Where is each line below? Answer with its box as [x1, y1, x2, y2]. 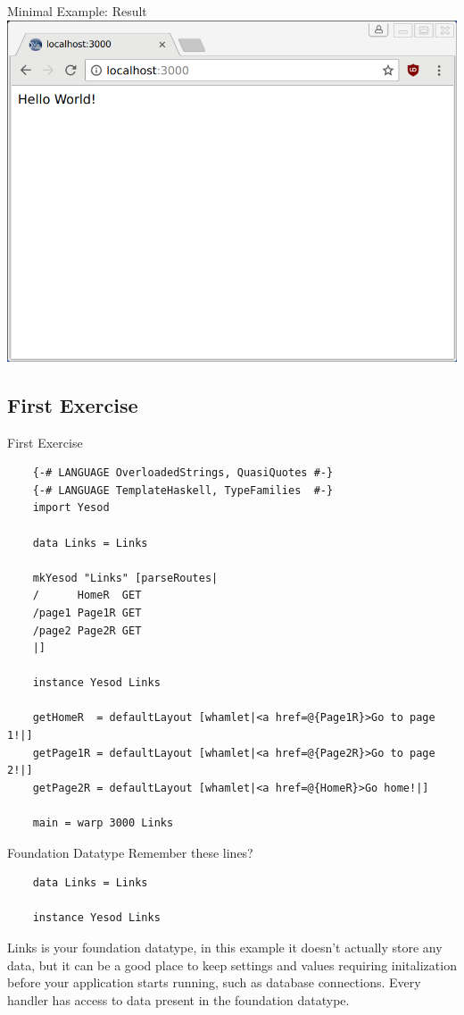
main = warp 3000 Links [32, 817, 174, 830]
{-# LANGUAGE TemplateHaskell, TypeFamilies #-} [32, 483, 334, 497]
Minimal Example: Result [7, 2, 147, 20]
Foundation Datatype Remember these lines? [7, 843, 253, 861]
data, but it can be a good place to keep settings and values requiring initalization [7, 955, 457, 974]
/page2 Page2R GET [32, 624, 142, 637]
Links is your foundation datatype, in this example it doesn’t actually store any [7, 938, 443, 956]
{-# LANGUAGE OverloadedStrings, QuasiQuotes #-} [32, 466, 334, 480]
